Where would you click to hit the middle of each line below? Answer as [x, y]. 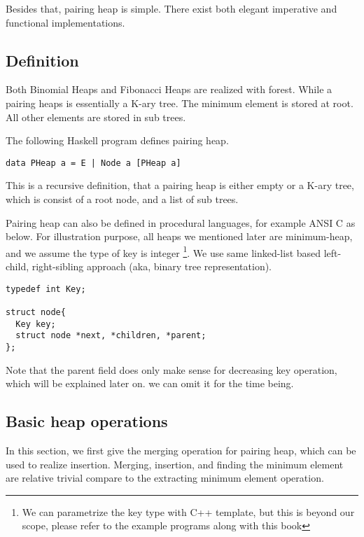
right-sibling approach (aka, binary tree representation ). [152, 266]
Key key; [36, 324]
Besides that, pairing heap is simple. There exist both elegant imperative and [171, 8]
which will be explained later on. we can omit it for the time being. [150, 383]
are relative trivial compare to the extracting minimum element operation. [165, 478]
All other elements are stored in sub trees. [96, 117]
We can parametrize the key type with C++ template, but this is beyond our [188, 511]
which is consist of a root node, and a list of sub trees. [122, 199]
